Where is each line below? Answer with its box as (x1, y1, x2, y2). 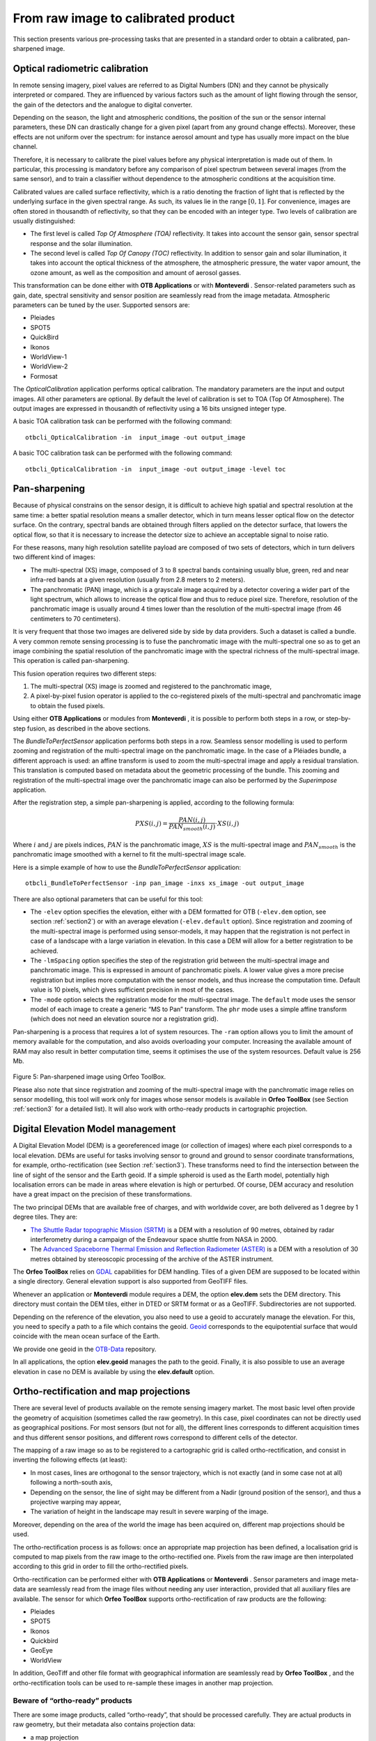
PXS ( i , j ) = (134, 819, 169, 827)
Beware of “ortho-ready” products (13, 1696, 132, 1705)
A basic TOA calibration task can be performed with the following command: (13, 417, 233, 426)
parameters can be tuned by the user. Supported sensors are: (13, 301, 190, 309)
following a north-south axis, (30, 1478, 113, 1487)
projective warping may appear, (30, 1498, 122, 1506)
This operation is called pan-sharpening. (13, 657, 130, 665)
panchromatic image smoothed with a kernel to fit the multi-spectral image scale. (13, 850, 246, 859)
